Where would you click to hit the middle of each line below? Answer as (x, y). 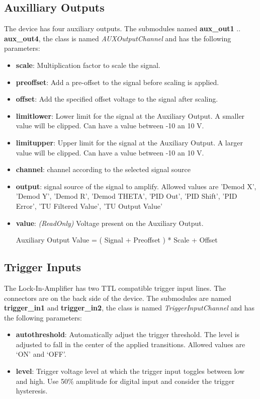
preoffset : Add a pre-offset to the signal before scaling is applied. (117, 82)
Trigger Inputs (42, 267)
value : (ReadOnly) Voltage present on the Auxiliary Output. (110, 223)
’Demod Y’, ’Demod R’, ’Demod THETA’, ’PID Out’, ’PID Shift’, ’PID (126, 196)
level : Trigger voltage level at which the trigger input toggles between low (130, 371)
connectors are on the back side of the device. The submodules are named (118, 298)
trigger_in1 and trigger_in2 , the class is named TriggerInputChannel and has (129, 308)
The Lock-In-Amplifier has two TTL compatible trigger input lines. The (115, 288)
